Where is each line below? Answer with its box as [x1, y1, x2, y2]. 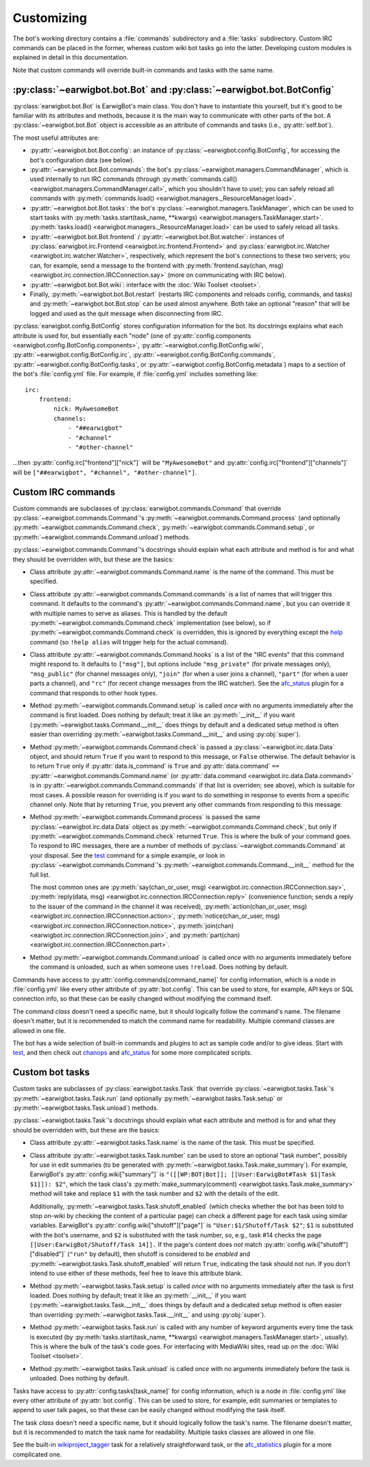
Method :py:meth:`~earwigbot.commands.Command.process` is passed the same [29, 813, 260, 821]
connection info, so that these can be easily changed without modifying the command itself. [12, 995, 273, 1003]
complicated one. [12, 1450, 62, 1458]
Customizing [12, 10, 87, 25]
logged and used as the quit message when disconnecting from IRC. [29, 309, 223, 317]
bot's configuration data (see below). [29, 156, 135, 164]
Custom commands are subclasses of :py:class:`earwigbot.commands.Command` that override [12, 504, 282, 512]
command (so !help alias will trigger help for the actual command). [29, 638, 229, 646]
